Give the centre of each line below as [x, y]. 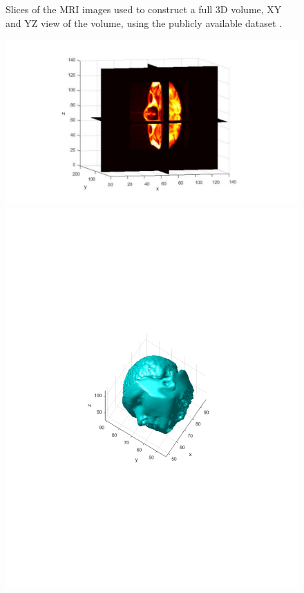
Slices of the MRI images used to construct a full [109, 9]
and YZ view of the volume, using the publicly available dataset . [144, 22]
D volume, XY [251, 9]
